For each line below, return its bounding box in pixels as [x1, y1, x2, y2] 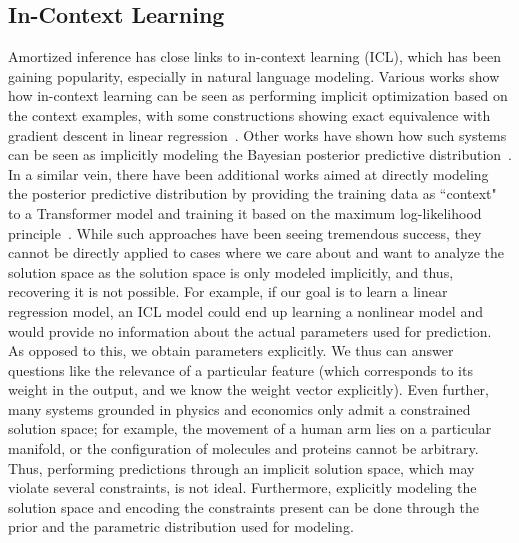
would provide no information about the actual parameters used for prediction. [8, 320, 492, 341]
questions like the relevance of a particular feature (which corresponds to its [8, 359, 473, 380]
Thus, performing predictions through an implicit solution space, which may [8, 457, 475, 478]
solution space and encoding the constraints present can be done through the [8, 496, 480, 517]
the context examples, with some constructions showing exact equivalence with [8, 104, 491, 125]
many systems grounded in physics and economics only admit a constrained [8, 398, 471, 419]
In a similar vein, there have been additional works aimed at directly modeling [8, 163, 489, 184]
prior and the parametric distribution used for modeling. [8, 516, 354, 537]
